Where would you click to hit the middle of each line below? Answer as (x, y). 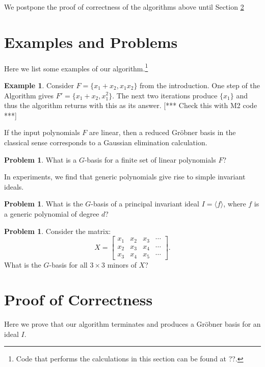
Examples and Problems (91, 42)
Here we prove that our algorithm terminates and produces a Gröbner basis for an (132, 324)
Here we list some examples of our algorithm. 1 (76, 67)
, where (235, 204)
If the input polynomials (42, 132)
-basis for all (68, 264)
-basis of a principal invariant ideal (145, 204)
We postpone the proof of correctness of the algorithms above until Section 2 (124, 7)
